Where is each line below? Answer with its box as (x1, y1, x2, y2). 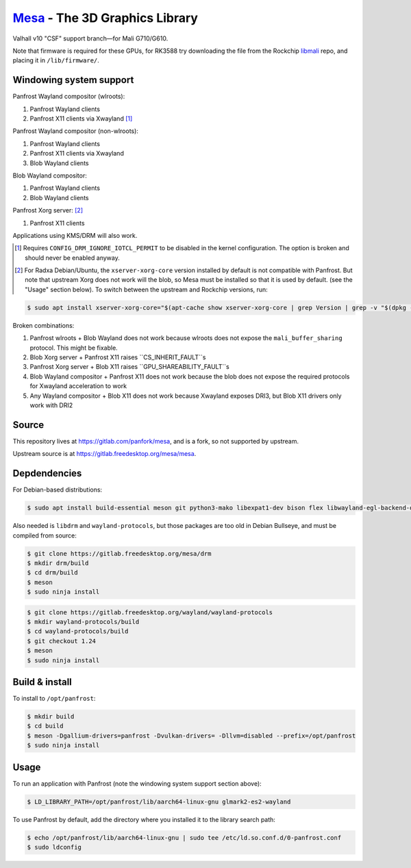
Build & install (12, 676, 72, 688)
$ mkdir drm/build (27, 559, 89, 567)
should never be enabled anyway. (25, 254, 120, 262)
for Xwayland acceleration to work (29, 382, 127, 390)
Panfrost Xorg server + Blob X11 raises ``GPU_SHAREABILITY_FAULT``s (29, 363, 229, 371)
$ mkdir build (27, 713, 75, 721)
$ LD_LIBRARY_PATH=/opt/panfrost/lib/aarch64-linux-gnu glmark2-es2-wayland (27, 797, 291, 806)
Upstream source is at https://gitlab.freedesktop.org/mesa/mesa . (12, 450, 197, 458)
